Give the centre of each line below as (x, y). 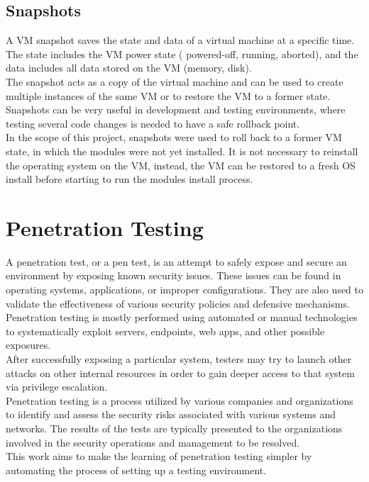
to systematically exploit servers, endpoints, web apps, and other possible (165, 331)
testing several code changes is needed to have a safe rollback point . (153, 123)
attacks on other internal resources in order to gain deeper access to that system (180, 372)
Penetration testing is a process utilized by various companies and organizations (180, 400)
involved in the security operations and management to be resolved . (153, 442)
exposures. (28, 345)
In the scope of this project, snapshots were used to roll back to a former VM (174, 137)
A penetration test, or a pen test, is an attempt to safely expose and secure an (176, 261)
